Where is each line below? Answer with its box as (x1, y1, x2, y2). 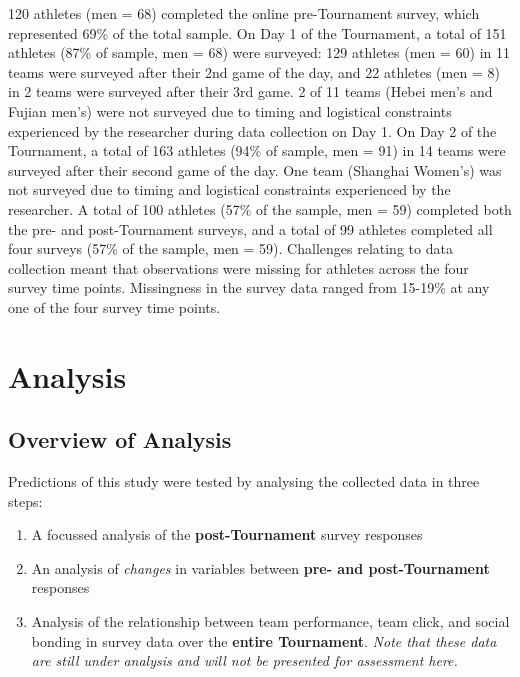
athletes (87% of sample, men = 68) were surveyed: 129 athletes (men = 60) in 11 (8, 42, 510, 63)
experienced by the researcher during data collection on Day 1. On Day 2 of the (8, 120, 497, 141)
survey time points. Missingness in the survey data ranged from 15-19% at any (8, 277, 490, 298)
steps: (8, 490, 43, 511)
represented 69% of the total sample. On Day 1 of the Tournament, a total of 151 (8, 22, 507, 43)
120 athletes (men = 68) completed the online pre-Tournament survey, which (8, 3, 480, 23)
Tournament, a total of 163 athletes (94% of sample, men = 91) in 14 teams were (8, 140, 506, 161)
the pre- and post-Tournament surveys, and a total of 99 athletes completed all (8, 218, 493, 239)
